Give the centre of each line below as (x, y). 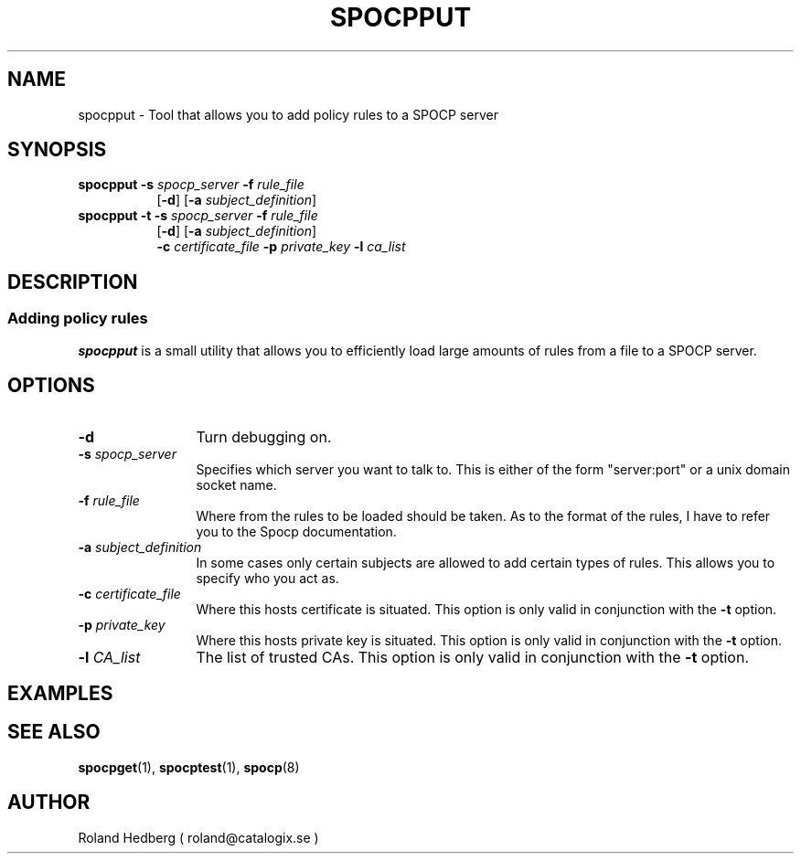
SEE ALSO (54, 732)
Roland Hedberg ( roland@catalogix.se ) (198, 837)
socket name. (236, 484)
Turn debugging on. (264, 436)
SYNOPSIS (57, 150)
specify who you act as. (267, 578)
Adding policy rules (78, 319)
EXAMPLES (60, 693)
